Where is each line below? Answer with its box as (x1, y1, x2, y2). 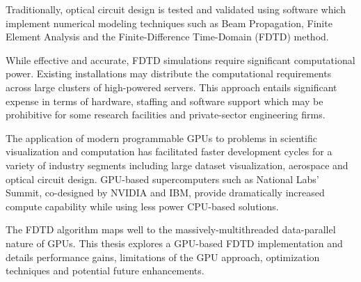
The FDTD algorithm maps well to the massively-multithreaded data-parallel (6, 222, 336, 237)
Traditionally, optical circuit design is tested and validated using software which (6, 2, 346, 16)
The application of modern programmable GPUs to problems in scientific (6, 130, 317, 145)
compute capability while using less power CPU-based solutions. (6, 198, 279, 213)
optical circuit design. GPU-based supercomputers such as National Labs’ (6, 171, 319, 186)
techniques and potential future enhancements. (6, 263, 204, 278)
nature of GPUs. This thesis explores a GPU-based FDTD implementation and (6, 235, 343, 250)
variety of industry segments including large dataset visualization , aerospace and (6, 157, 348, 172)
